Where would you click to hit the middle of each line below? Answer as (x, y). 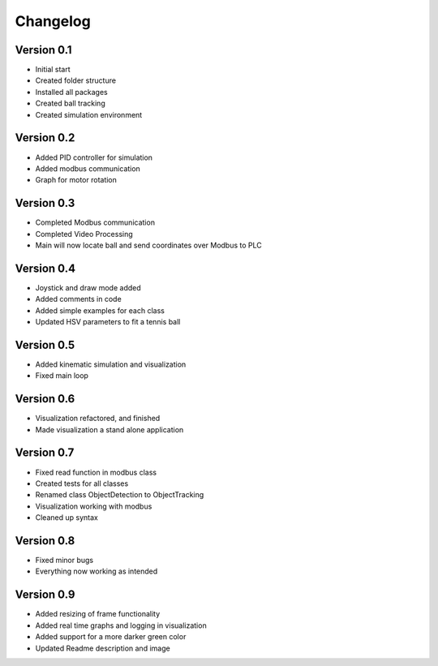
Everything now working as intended (97, 571)
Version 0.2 (45, 138)
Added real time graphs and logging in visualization (121, 625)
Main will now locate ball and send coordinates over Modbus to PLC (149, 245)
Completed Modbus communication (95, 222)
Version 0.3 (45, 203)
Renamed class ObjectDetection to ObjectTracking (120, 495)
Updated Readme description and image (103, 648)
